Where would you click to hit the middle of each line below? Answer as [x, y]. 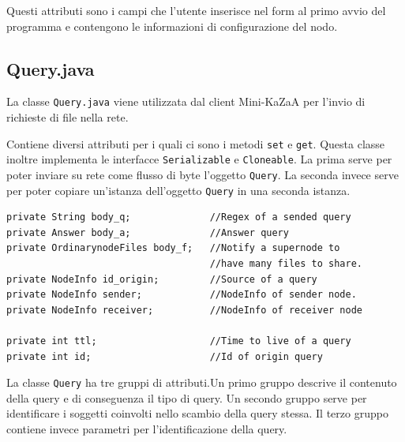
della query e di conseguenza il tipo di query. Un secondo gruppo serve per [187, 397]
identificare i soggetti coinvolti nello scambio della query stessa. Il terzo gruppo [197, 413]
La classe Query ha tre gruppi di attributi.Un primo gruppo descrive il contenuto [202, 382]
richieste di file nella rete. [67, 117]
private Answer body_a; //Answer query [148, 232]
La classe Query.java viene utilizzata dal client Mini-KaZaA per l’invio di [186, 101]
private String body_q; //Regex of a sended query [179, 217]
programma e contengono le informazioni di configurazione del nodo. [172, 26]
